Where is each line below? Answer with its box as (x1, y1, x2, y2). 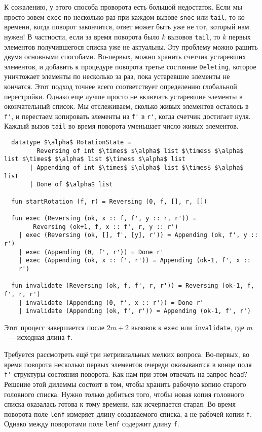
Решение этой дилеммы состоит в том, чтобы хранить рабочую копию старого (4, 378, 246, 389)
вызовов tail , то (168, 31, 220, 42)
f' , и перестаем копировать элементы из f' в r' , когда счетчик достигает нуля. (4, 110, 251, 121)
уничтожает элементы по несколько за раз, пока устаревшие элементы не (4, 71, 230, 82)
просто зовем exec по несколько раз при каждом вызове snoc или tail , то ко (4, 11, 245, 22)
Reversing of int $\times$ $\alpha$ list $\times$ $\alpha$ (36, 147, 244, 154)
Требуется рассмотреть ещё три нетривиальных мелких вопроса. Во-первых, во (4, 349, 249, 360)
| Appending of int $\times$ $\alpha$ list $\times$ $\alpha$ (29, 164, 244, 171)
